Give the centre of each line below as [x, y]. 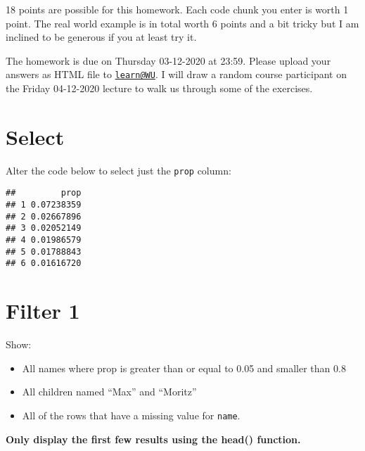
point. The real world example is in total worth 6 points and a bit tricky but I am [182, 23]
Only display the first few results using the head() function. [153, 439]
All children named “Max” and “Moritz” [109, 392]
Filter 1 [43, 311]
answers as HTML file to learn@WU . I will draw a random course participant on [176, 74]
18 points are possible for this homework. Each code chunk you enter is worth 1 [177, 9]
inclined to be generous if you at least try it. [101, 37]
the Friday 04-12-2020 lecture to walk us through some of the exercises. [159, 88]
